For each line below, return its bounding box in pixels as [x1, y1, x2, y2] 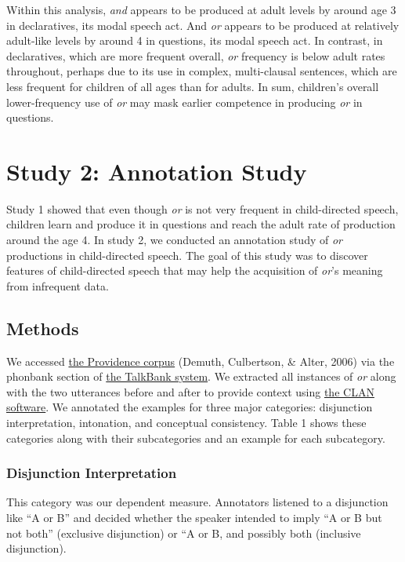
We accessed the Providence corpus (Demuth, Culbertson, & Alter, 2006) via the [6, 352, 395, 369]
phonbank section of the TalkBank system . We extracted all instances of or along [6, 368, 396, 385]
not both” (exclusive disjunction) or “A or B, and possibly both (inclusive [6, 524, 361, 541]
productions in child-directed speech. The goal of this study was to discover [6, 246, 368, 263]
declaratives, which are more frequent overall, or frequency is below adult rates [6, 47, 385, 64]
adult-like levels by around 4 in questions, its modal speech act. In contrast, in [6, 32, 383, 49]
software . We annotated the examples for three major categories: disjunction [6, 399, 373, 415]
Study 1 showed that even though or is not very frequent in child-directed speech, [6, 200, 399, 217]
